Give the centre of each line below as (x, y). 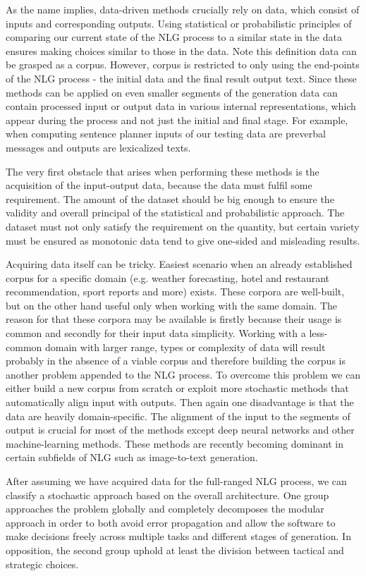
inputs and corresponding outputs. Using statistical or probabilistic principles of (179, 23)
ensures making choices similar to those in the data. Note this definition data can (181, 50)
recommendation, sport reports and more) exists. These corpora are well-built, (175, 292)
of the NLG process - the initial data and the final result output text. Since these (181, 78)
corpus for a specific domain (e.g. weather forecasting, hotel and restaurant (168, 277)
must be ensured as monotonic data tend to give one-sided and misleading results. (183, 240)
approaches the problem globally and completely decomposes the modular (165, 509)
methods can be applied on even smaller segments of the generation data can (172, 92)
